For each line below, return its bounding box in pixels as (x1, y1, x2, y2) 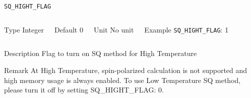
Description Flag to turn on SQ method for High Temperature (4, 48, 197, 58)
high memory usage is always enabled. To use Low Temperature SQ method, (4, 74, 241, 85)
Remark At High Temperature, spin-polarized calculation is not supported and (4, 64, 247, 75)
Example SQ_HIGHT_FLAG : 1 (144, 24, 229, 34)
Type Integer (4, 24, 44, 34)
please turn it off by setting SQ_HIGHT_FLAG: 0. (4, 84, 164, 95)
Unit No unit (93, 24, 134, 34)
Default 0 (54, 24, 83, 34)
